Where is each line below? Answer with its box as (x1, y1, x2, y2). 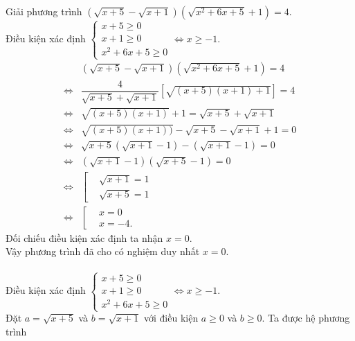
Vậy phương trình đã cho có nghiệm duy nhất (6, 244, 200, 259)
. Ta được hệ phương (262, 311, 350, 325)
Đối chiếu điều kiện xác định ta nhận (6, 230, 163, 245)
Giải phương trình (6, 4, 82, 18)
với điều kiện (143, 311, 199, 325)
